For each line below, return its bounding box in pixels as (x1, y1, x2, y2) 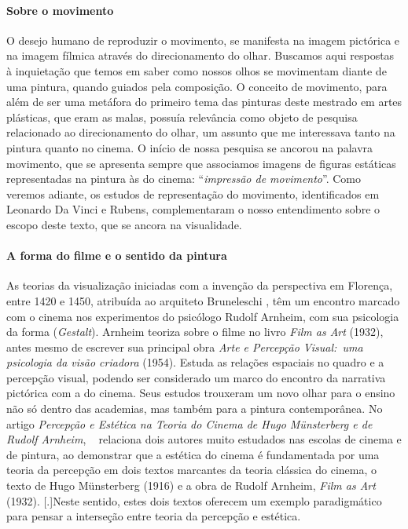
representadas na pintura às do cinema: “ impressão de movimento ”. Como (6, 170, 362, 187)
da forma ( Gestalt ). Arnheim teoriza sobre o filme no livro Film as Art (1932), (6, 323, 384, 340)
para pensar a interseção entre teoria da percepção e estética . (6, 508, 301, 524)
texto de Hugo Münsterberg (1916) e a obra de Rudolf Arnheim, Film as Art (6, 477, 376, 494)
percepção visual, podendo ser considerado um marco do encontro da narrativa (6, 369, 386, 385)
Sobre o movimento (6, 2, 114, 18)
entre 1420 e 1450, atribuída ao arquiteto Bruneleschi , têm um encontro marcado (6, 292, 400, 308)
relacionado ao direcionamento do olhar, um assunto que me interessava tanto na (6, 124, 395, 140)
